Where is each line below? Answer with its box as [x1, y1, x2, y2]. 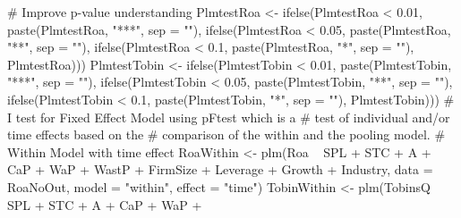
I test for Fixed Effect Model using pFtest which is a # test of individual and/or [7, 107, 450, 126]
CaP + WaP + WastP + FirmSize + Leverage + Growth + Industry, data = [7, 160, 433, 179]
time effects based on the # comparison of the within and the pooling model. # [7, 125, 446, 144]
